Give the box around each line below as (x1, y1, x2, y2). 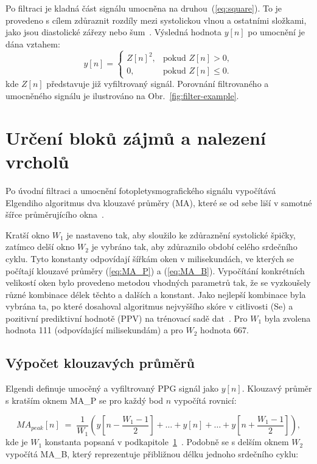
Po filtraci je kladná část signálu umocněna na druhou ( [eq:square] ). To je (5, 2, 282, 14)
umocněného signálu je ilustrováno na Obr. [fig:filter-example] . (5, 89, 239, 102)
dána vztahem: (5, 37, 60, 50)
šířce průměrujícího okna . (5, 208, 105, 221)
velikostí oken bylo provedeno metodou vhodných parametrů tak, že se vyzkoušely (5, 276, 311, 289)
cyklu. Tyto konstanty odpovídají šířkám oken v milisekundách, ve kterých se (5, 252, 294, 265)
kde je (5, 435, 28, 448)
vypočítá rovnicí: (173, 393, 237, 406)
